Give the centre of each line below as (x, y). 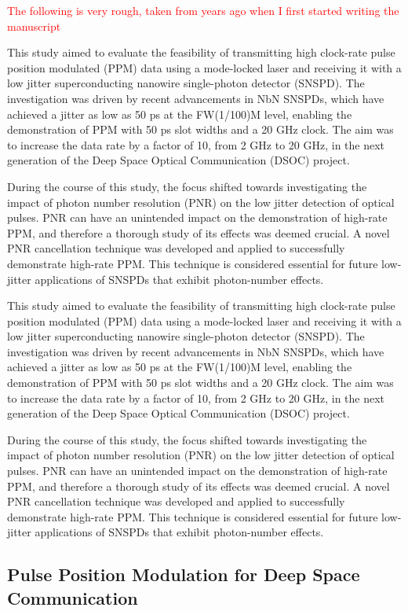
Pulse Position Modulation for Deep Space (184, 574)
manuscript (34, 26)
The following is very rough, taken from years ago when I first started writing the (203, 10)
